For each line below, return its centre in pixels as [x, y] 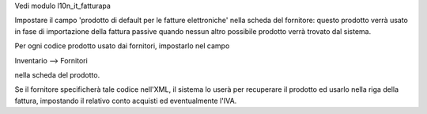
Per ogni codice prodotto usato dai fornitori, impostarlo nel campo [122, 46]
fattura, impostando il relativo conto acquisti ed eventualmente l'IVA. [126, 101]
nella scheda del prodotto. [57, 74]
